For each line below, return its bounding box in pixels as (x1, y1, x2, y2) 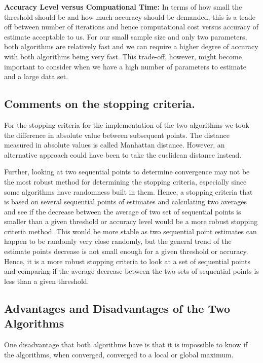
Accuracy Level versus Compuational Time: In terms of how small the (4, 2, 242, 12)
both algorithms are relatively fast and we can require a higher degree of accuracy (4, 41, 258, 52)
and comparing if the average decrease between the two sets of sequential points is (4, 266, 259, 276)
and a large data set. (4, 71, 68, 82)
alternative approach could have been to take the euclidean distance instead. (4, 149, 242, 160)
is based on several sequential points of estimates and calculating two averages (4, 196, 247, 207)
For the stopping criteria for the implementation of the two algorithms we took (4, 119, 249, 130)
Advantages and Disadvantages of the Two (4, 300, 231, 316)
